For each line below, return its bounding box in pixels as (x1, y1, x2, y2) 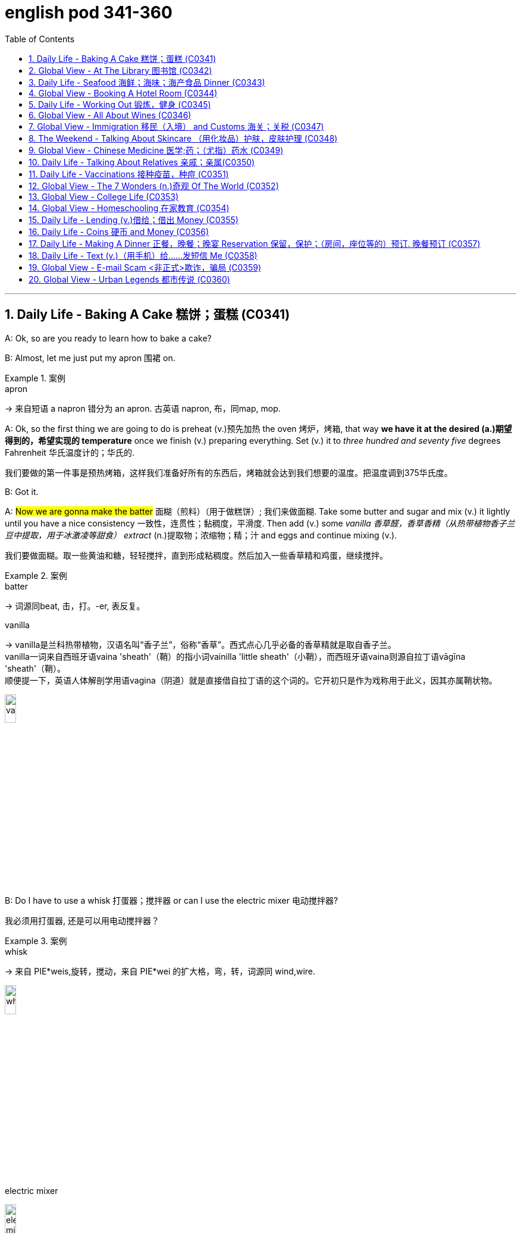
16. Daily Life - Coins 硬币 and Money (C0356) (29, 226, 209, 237)
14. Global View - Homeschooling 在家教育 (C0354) (29, 202, 230, 213)
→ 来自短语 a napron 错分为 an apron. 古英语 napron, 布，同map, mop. (5, 403, 281, 413)
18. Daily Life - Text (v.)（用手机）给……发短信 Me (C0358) (29, 250, 258, 261)
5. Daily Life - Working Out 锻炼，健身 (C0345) (29, 99, 211, 109)
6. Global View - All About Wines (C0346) (29, 109, 192, 120)
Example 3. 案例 (5, 936, 67, 946)
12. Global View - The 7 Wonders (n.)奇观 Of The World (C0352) (29, 180, 279, 191)
